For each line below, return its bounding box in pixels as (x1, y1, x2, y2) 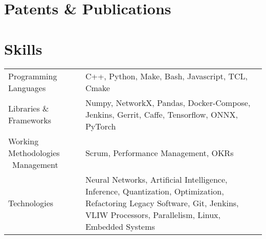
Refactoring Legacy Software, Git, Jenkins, (85, 197, 239, 209)
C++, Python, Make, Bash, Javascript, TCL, (85, 70, 248, 82)
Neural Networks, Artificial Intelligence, (85, 173, 228, 185)
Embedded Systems (85, 220, 155, 232)
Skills (4, 38, 42, 59)
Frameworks (8, 114, 51, 126)
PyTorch (85, 120, 116, 132)
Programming (8, 70, 57, 82)
